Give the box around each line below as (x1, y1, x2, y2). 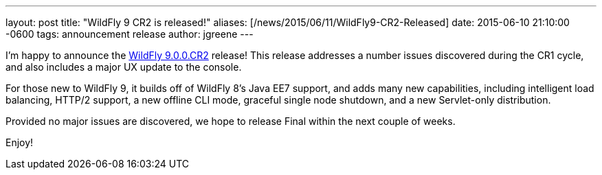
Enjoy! (5, 137, 34, 148)
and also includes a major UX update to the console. (5, 61, 242, 73)
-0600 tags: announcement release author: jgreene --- (5, 28, 254, 40)
